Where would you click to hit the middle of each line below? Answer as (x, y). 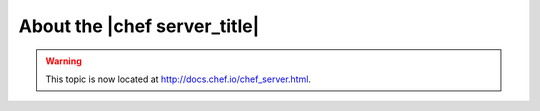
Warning (63, 61)
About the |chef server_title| (139, 26)
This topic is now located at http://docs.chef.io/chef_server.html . (178, 79)
